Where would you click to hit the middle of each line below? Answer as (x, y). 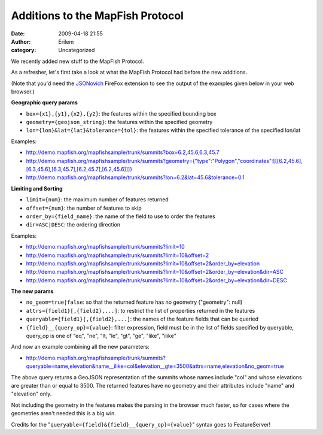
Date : (18, 34)
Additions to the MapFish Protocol (97, 16)
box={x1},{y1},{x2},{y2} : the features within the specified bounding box (121, 113)
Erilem (66, 41)
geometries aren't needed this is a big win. (64, 413)
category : (24, 50)
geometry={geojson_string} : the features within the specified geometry (119, 122)
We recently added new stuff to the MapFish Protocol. (78, 61)
